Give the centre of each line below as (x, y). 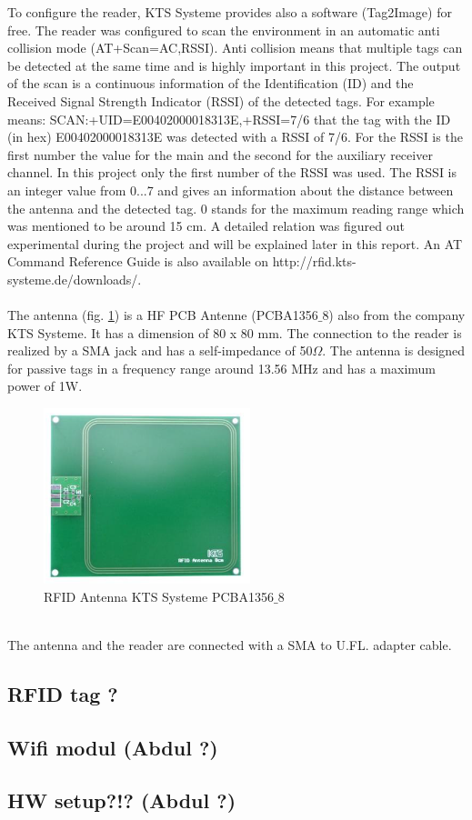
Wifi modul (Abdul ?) (113, 747)
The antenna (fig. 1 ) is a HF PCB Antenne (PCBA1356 (163, 315)
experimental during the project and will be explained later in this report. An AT (235, 243)
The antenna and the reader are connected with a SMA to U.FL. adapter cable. (230, 644)
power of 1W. (45, 386)
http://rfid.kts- (314, 261)
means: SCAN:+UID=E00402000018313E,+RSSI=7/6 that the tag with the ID (229, 119)
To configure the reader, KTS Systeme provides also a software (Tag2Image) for (230, 12)
